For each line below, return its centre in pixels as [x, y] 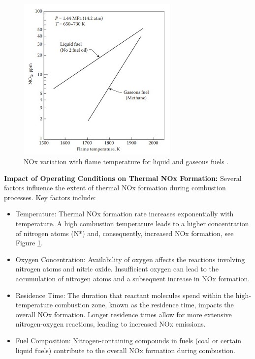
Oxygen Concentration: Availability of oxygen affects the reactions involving [130, 259]
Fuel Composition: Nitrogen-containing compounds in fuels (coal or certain [128, 340]
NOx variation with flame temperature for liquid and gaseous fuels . [126, 162]
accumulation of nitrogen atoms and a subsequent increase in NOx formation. [133, 279]
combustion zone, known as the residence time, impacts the [144, 305]
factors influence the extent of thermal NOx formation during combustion [115, 188]
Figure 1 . [29, 243]
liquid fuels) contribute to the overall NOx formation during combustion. [125, 350]
